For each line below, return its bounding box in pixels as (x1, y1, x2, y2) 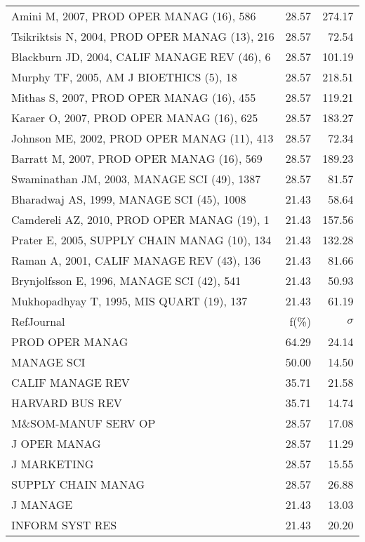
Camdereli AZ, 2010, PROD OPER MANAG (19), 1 (11, 211, 270, 227)
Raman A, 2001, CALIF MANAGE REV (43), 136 (11, 252, 261, 268)
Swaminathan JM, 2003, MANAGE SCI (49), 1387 (11, 171, 261, 187)
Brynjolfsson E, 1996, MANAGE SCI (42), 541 (11, 272, 241, 289)
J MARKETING (11, 456, 94, 472)
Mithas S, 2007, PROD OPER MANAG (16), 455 (11, 89, 256, 105)
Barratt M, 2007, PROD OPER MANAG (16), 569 (11, 150, 263, 166)
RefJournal (11, 313, 65, 329)
